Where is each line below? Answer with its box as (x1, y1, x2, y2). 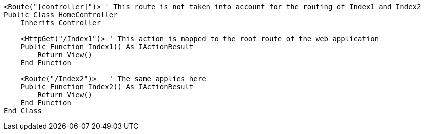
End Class (4, 107, 42, 115)
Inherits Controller (20, 19, 101, 27)
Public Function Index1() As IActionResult (20, 43, 194, 51)
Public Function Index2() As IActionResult (20, 83, 194, 91)
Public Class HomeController (4, 11, 118, 19)
